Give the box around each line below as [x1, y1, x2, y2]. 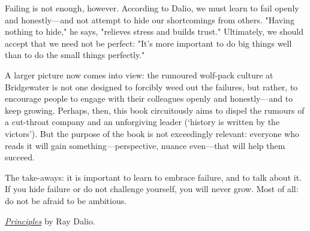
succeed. [5, 151, 35, 163]
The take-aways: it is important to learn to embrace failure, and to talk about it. [5, 171, 302, 183]
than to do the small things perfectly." [5, 48, 145, 61]
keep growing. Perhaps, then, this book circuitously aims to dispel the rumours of [5, 104, 305, 116]
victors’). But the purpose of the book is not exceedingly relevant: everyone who [5, 127, 299, 139]
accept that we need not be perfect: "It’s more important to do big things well [5, 37, 292, 49]
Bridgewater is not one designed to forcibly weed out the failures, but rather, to [5, 80, 298, 93]
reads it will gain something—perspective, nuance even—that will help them [5, 139, 285, 151]
